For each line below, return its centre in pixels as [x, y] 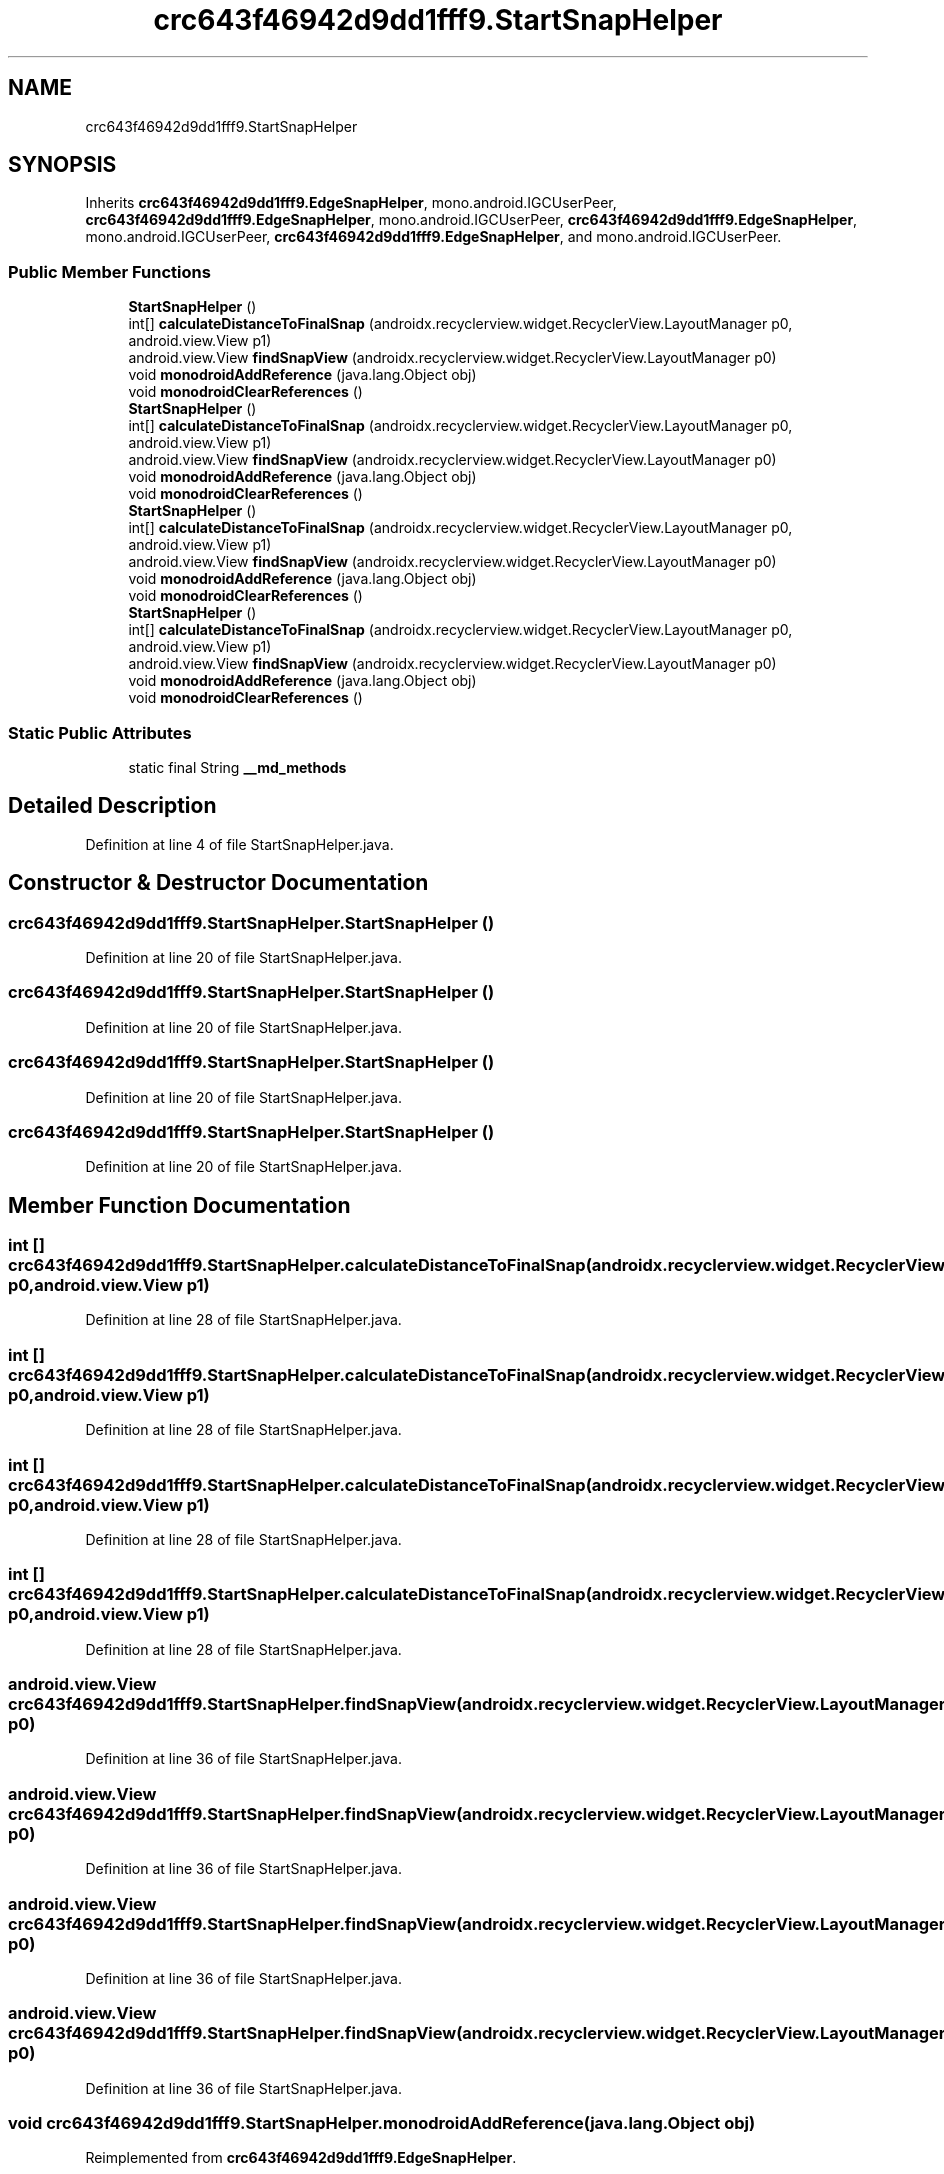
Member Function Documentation [179, 1205]
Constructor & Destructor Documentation [218, 883]
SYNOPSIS [62, 165]
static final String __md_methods [237, 767]
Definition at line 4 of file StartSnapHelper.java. [239, 844]
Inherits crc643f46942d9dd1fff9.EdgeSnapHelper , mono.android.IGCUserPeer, [351, 203]
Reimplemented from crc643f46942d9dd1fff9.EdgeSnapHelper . [301, 2158]
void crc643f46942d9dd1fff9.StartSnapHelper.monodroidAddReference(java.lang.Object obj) [382, 2123]
